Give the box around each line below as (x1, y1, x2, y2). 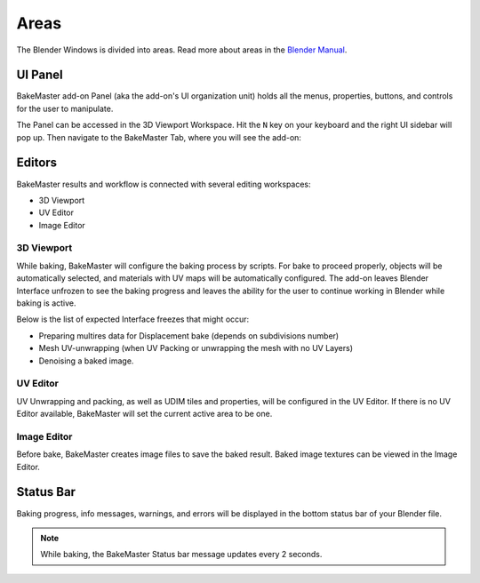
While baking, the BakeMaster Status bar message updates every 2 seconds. (40, 549, 323, 560)
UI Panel (16, 68, 64, 83)
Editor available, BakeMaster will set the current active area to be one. (16, 409, 273, 419)
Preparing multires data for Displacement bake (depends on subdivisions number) (38, 330, 340, 341)
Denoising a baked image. (38, 355, 134, 366)
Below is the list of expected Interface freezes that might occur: (16, 314, 250, 324)
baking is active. (16, 298, 76, 308)
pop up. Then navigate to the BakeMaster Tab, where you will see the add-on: (16, 132, 302, 142)
